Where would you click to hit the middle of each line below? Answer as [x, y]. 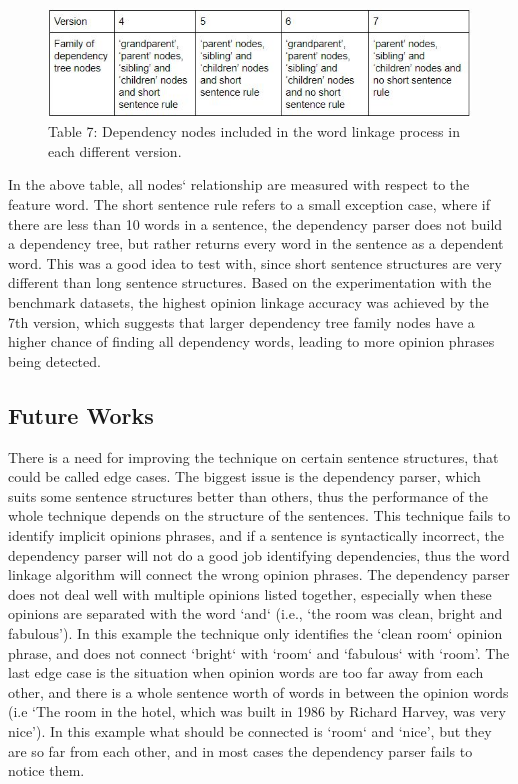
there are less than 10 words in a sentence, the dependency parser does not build [255, 223]
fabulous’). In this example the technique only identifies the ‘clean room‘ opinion [255, 632]
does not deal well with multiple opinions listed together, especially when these [250, 593]
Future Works [81, 414]
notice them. [46, 770]
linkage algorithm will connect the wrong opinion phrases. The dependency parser [259, 574]
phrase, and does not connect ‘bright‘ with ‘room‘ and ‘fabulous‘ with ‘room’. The [259, 652]
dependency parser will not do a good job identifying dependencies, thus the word [259, 554]
